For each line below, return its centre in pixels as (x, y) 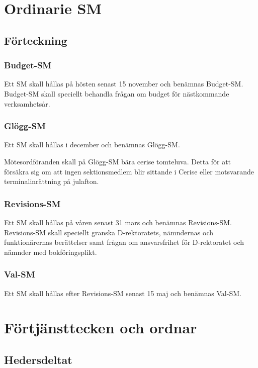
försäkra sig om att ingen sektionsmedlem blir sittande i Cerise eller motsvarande (129, 171)
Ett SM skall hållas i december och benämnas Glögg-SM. (92, 145)
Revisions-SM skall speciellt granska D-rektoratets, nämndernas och (109, 232)
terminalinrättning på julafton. (52, 181)
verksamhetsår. (27, 103)
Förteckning (36, 40)
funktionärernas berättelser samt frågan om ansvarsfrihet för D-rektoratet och (124, 242)
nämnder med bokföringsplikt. (51, 252)
